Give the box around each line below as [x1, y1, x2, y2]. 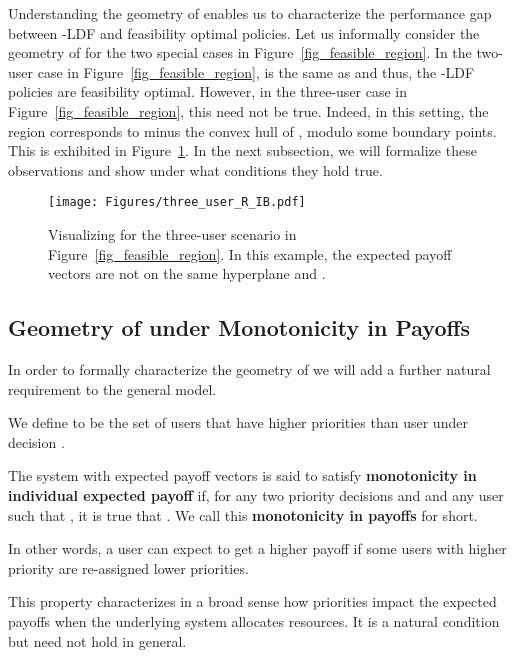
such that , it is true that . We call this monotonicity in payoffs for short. [8, 504, 478, 525]
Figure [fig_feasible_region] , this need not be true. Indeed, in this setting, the [8, 100, 489, 121]
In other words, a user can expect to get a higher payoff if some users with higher [8, 538, 507, 559]
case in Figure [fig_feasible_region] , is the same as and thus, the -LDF [37, 61, 475, 82]
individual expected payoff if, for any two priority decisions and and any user [8, 484, 504, 505]
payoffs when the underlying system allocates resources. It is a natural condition [8, 610, 500, 631]
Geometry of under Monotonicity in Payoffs [8, 312, 471, 343]
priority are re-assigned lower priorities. [8, 557, 249, 578]
